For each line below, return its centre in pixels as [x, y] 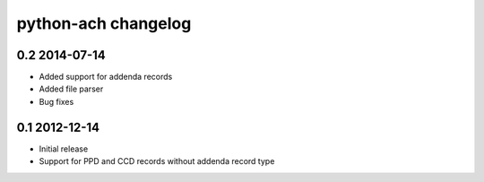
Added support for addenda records [106, 77]
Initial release [64, 149]
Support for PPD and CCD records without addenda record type [157, 161]
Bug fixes [56, 101]
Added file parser [71, 89]
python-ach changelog [104, 23]
